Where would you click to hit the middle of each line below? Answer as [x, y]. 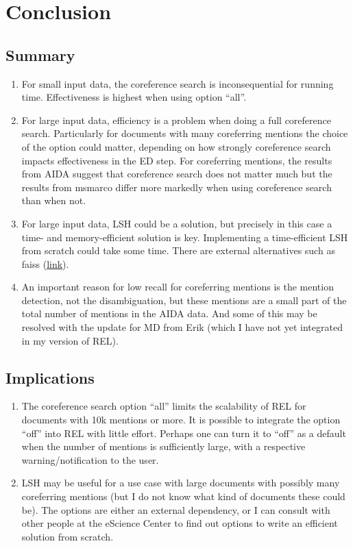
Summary [40, 54]
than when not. [54, 200]
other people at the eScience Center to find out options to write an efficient [180, 523]
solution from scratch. [68, 536]
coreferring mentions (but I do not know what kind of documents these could [183, 496]
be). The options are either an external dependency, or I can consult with [176, 509]
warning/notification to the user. [90, 459]
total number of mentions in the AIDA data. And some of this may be [169, 313]
